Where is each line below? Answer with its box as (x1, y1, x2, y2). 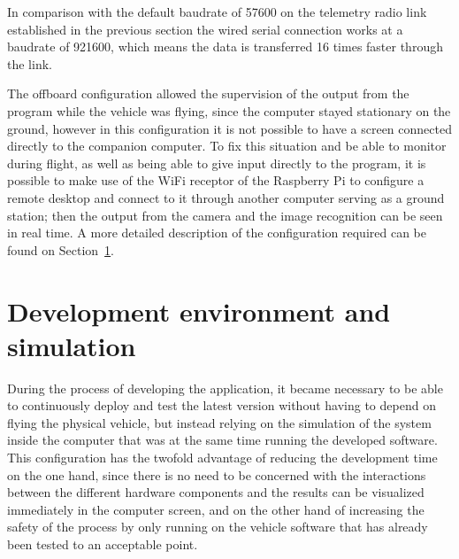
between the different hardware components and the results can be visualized (7, 483, 425, 501)
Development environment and (7, 292, 391, 329)
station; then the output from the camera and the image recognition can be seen (7, 206, 443, 224)
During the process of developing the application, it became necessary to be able (7, 378, 443, 397)
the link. (7, 54, 52, 73)
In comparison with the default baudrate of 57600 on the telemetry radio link (7, 3, 427, 20)
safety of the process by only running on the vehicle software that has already (7, 517, 428, 536)
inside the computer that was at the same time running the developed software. (7, 431, 438, 449)
